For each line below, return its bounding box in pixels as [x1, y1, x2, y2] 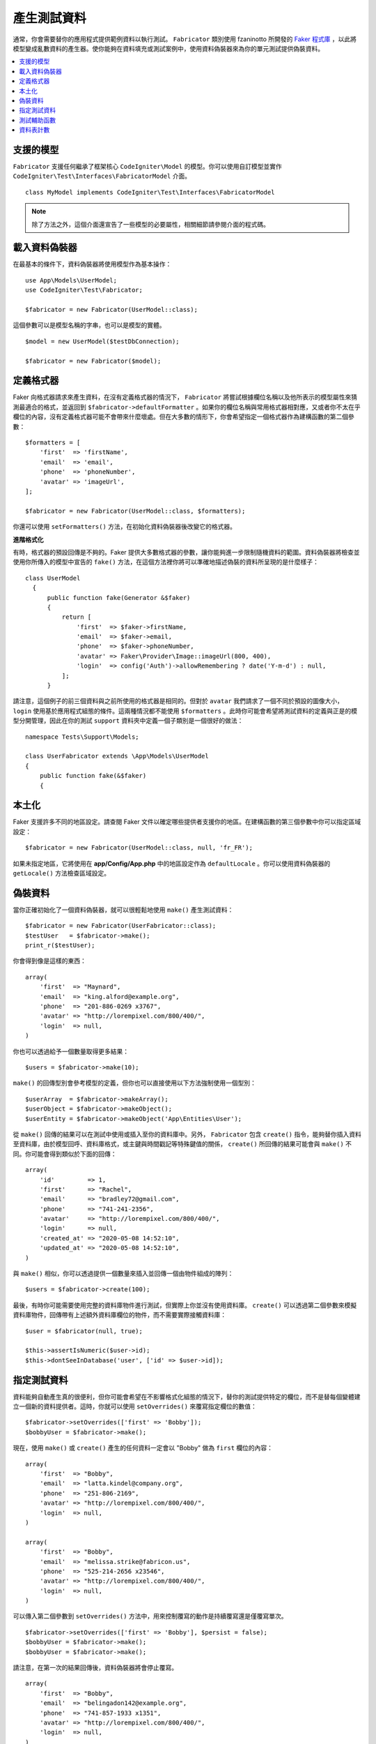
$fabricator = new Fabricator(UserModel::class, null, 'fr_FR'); [25, 844, 253, 852]
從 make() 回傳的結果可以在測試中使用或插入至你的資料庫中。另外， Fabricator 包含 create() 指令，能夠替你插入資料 [13, 1130, 361, 1138]
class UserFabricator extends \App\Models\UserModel [25, 752, 209, 760]
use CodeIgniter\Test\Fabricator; [25, 286, 143, 294]
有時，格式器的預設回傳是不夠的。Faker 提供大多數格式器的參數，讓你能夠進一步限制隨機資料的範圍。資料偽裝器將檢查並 [13, 548, 360, 556]
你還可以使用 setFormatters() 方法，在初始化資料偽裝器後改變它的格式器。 [13, 523, 237, 531]
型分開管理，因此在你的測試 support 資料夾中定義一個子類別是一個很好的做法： [13, 716, 244, 725]
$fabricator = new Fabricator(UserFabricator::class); [25, 922, 217, 930]
